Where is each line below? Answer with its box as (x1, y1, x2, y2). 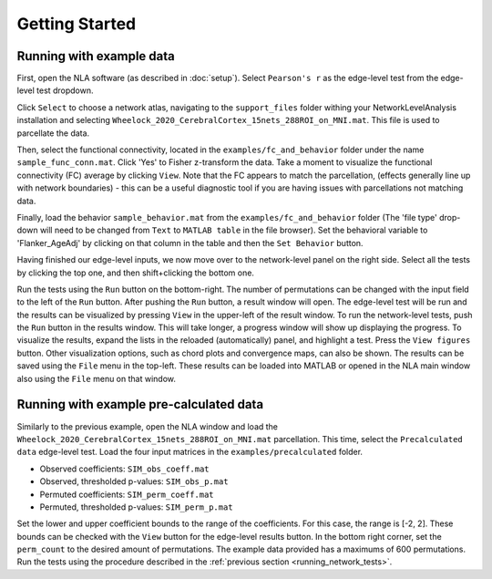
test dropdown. (36, 85, 94, 96)
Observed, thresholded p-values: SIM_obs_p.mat (39, 476, 229, 487)
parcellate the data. (16, 128, 90, 139)
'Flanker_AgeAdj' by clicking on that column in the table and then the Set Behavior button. (16, 237, 364, 248)
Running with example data (16, 48, 175, 64)
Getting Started (16, 14, 137, 34)
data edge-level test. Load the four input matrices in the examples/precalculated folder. (16, 447, 364, 458)
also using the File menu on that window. (16, 373, 177, 384)
